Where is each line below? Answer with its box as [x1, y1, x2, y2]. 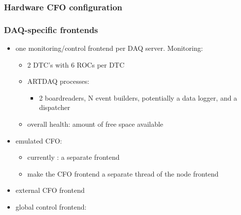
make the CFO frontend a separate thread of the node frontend [27, 168, 219, 179]
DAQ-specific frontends [4, 23, 98, 36]
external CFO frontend [15, 185, 85, 195]
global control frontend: [15, 202, 87, 212]
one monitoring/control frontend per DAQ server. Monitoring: [15, 43, 203, 53]
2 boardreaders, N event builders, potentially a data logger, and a [39, 92, 238, 103]
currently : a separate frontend [27, 152, 120, 162]
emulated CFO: [15, 135, 62, 145]
